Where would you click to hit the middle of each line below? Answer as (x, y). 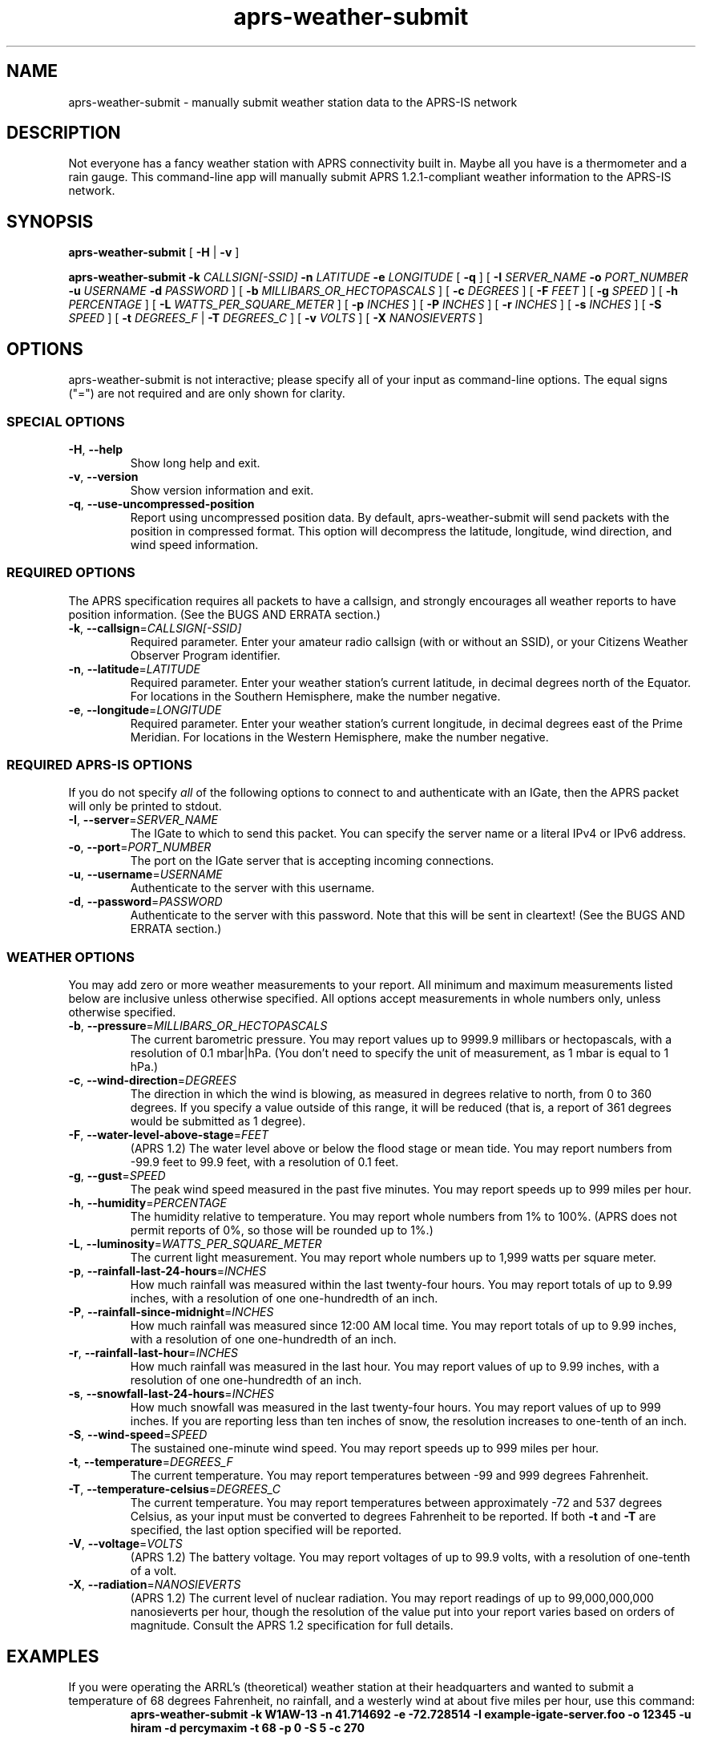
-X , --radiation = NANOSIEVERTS (155, 1585)
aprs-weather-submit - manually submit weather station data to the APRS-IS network (293, 102)
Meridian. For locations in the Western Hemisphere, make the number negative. (339, 737)
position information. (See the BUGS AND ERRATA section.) (224, 614)
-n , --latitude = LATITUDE (135, 669)
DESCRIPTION (64, 133)
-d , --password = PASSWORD (145, 902)
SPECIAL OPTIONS (66, 421)
